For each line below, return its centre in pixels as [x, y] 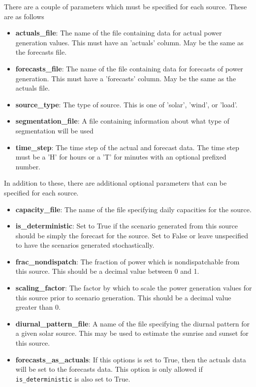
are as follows [24, 16]
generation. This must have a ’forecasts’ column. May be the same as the [126, 78]
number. [28, 166]
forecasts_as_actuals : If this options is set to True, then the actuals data [131, 359]
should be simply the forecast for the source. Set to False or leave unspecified [132, 235]
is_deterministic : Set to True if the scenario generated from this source [127, 226]
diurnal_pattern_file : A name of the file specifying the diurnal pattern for [133, 323]
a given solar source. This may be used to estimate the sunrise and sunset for [132, 333]
